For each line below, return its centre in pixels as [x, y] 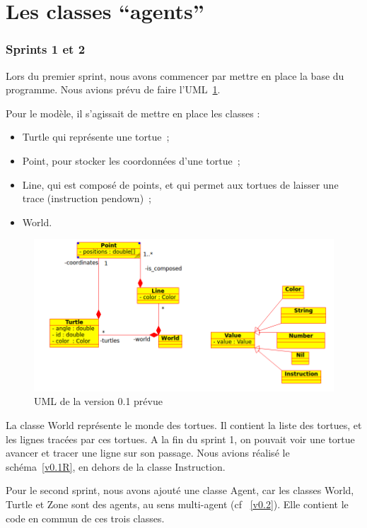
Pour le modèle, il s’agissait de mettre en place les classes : [133, 113]
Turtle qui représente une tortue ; [96, 137]
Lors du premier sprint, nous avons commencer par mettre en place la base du [175, 75]
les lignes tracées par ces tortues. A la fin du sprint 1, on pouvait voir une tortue [180, 439]
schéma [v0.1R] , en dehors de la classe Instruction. [116, 466]
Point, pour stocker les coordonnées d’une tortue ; [131, 160]
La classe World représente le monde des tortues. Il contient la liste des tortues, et [184, 424]
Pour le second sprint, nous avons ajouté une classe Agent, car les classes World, [180, 490]
